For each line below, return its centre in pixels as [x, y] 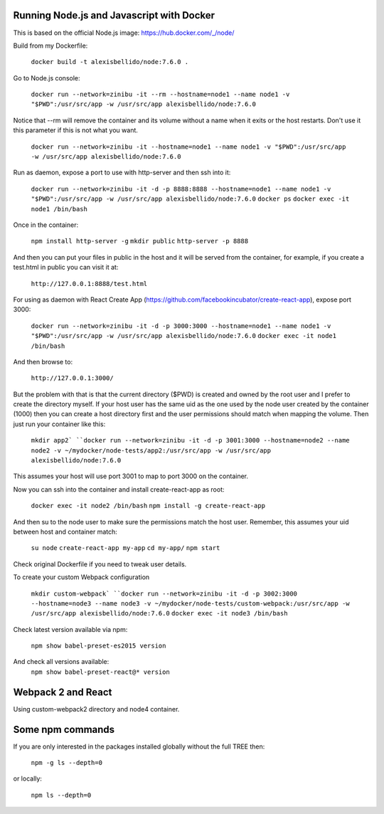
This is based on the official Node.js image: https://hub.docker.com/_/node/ [124, 33]
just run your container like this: [59, 424]
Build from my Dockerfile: [50, 46]
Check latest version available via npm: [70, 629]
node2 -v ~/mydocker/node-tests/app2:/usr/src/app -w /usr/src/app [151, 450]
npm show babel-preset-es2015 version [98, 646]
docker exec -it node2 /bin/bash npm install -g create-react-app [148, 506]
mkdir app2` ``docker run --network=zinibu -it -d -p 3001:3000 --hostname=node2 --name [190, 440]
